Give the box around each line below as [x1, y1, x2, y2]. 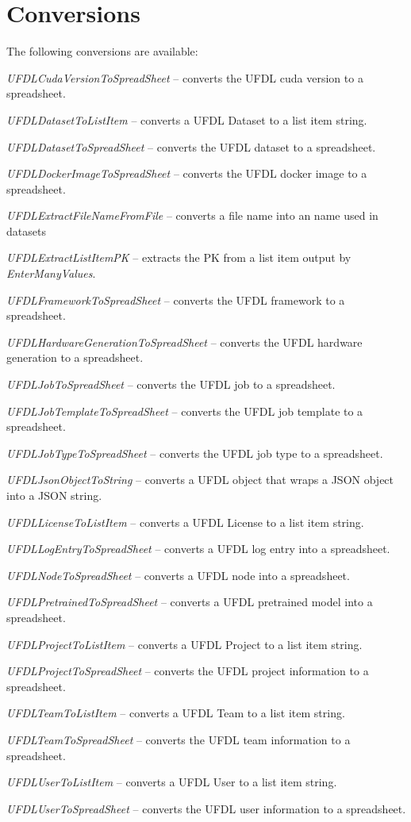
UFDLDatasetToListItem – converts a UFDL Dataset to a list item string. [6, 111, 367, 128]
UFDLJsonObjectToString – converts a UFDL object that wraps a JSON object [6, 471, 394, 488]
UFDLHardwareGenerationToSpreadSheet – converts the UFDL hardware [6, 333, 363, 350]
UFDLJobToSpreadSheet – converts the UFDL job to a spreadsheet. [6, 376, 336, 393]
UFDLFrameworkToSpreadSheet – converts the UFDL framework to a [6, 291, 345, 308]
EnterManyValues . [6, 265, 96, 282]
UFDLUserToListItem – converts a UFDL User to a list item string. [6, 774, 337, 790]
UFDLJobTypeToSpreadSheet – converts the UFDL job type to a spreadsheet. [6, 444, 383, 461]
